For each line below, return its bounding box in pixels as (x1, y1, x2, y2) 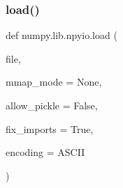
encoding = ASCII (6, 145, 85, 159)
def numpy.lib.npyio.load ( (6, 28, 117, 42)
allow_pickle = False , (6, 98, 98, 112)
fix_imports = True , (6, 121, 94, 136)
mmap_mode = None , (6, 75, 102, 89)
